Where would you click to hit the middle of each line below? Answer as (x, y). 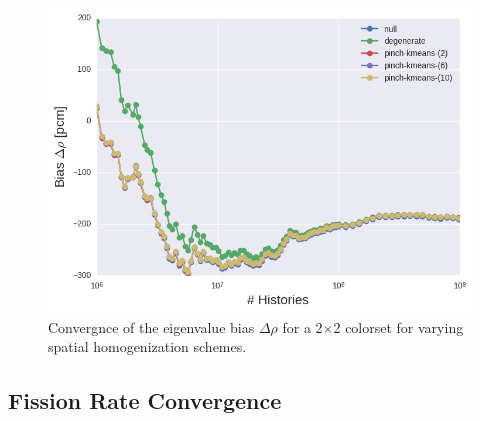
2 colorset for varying (398, 326)
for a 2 (302, 326)
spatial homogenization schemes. (147, 346)
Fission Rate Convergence (145, 400)
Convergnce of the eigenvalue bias (151, 326)
